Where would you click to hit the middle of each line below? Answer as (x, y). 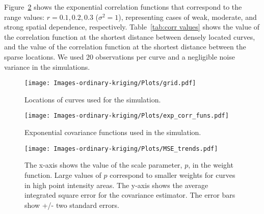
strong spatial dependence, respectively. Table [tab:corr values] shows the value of (132, 27)
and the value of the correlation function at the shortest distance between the (125, 47)
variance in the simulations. (47, 66)
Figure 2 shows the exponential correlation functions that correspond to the (123, 7)
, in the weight (211, 165)
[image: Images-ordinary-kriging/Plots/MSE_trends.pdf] (121, 149)
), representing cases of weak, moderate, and (188, 17)
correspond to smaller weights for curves (173, 175)
